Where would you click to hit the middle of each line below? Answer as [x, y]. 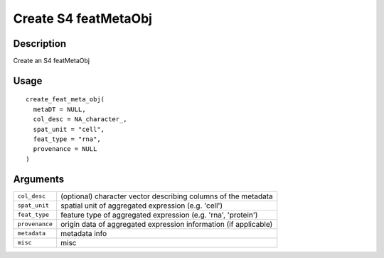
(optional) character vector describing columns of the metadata [167, 196]
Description [40, 44]
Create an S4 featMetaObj [52, 61]
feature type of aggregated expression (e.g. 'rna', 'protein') [159, 215]
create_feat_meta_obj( [65, 100]
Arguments [39, 179]
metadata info [84, 233]
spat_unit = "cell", [69, 129]
